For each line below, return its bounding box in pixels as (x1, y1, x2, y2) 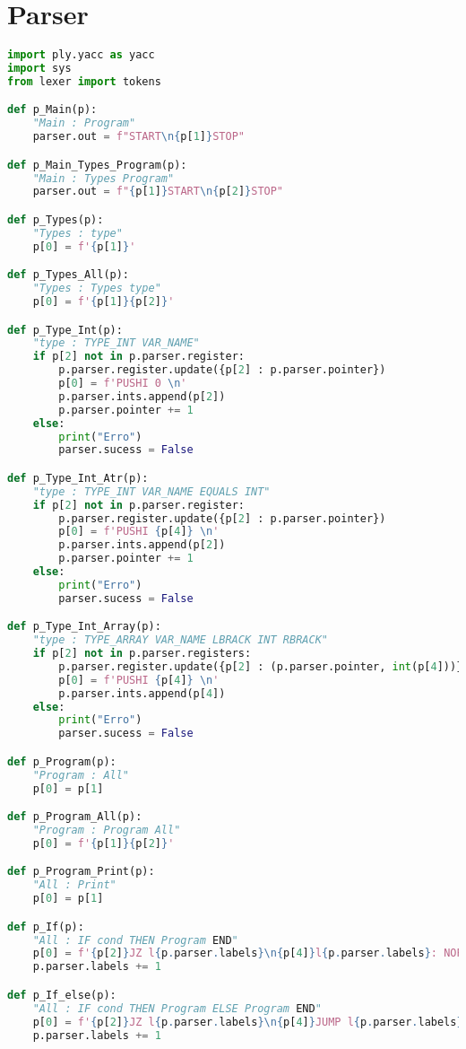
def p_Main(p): (7, 103, 98, 117)
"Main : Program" (32, 117, 136, 130)
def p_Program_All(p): (7, 810, 142, 824)
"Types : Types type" (32, 282, 161, 295)
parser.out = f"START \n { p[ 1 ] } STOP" (32, 130, 245, 144)
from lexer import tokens (7, 74, 161, 88)
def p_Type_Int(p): (7, 323, 123, 337)
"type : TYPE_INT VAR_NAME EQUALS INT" (32, 485, 271, 498)
